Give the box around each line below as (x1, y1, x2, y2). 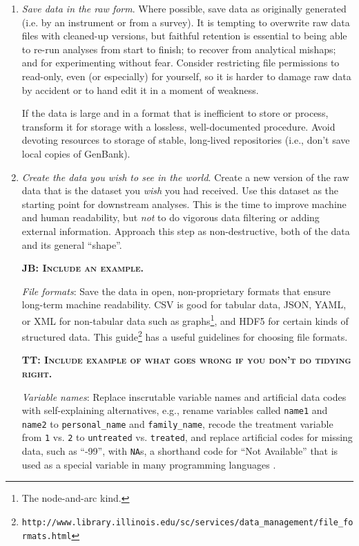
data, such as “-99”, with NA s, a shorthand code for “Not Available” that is (21, 444, 338, 458)
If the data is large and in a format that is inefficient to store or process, (21, 106, 329, 120)
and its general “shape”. (21, 237, 122, 252)
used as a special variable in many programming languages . (21, 457, 276, 471)
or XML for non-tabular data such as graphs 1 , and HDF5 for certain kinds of (21, 311, 349, 328)
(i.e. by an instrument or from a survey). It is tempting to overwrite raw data (21, 15, 350, 29)
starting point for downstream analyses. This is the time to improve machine (21, 196, 347, 211)
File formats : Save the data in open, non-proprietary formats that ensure (21, 283, 331, 298)
